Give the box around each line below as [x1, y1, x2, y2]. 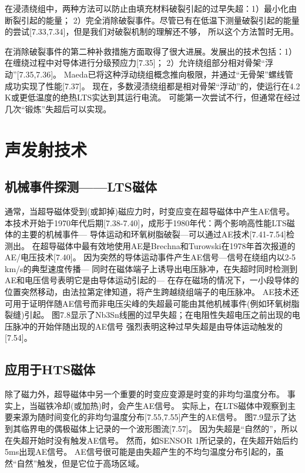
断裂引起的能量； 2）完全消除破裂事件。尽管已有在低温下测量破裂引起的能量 [5, 14, 300, 26]
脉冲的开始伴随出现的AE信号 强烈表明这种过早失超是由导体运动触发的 [12, 320, 283, 332]
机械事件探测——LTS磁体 [5, 177, 157, 196]
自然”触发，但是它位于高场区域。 [16, 457, 145, 469]
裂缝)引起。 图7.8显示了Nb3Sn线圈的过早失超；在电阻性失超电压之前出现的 [5, 308, 292, 321]
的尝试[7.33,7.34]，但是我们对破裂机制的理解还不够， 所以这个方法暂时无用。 [5, 25, 299, 38]
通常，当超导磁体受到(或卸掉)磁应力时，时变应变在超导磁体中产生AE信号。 [5, 204, 294, 217]
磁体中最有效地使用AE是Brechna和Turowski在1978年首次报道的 [56, 239, 296, 251]
